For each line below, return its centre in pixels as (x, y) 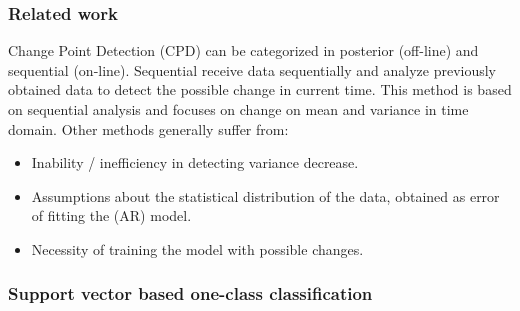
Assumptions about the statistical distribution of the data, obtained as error (265, 195)
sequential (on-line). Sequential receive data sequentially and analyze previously (252, 69)
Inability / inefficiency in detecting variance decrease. (195, 162)
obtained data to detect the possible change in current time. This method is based (260, 89)
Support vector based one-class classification (190, 293)
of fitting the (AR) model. (111, 215)
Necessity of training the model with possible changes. (197, 248)
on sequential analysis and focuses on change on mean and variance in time (238, 109)
